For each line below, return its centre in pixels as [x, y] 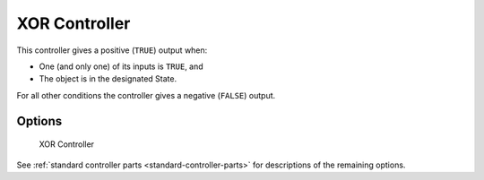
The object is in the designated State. [108, 79]
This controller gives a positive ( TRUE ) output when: [112, 50]
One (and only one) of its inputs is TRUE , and [121, 66]
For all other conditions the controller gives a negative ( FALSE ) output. [146, 95]
